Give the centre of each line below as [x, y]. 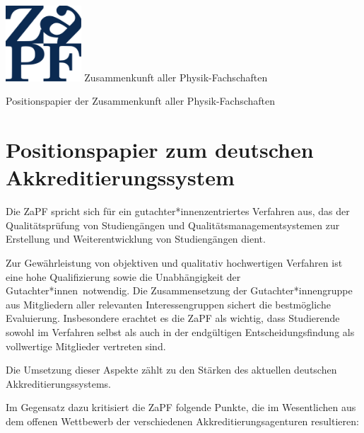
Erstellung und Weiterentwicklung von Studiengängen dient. [136, 239]
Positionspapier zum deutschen [160, 150]
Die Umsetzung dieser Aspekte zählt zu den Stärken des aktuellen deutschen [171, 370]
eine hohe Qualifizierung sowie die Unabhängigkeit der [123, 276]
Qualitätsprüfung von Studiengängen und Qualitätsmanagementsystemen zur [173, 225]
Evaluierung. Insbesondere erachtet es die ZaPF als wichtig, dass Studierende [173, 318]
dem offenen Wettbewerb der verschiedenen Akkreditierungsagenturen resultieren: [182, 421]
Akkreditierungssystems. [58, 383]
